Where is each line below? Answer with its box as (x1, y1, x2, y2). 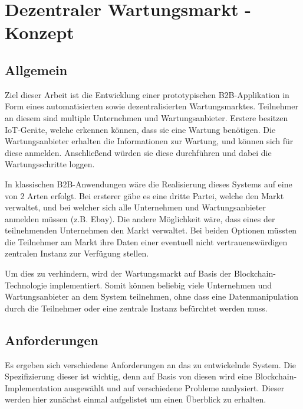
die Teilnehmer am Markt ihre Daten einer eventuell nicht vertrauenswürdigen (5, 235, 288, 248)
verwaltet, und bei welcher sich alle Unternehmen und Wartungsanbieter (5, 201, 266, 213)
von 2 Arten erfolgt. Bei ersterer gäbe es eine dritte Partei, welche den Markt (5, 189, 284, 202)
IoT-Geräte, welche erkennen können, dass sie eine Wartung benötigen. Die (5, 123, 276, 135)
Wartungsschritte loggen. (5, 158, 95, 170)
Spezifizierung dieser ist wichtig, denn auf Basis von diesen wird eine (5, 370, 252, 382)
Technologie (5, 278, 47, 291)
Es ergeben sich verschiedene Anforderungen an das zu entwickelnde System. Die (5, 358, 297, 371)
